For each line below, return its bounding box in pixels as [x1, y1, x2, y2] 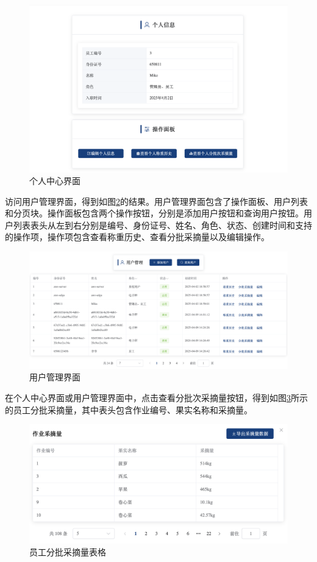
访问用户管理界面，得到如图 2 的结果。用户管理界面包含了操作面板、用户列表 [5, 194, 308, 207]
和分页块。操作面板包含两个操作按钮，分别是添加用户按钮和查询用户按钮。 [5, 207, 304, 219]
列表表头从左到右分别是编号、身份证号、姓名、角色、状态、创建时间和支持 [13, 218, 312, 231]
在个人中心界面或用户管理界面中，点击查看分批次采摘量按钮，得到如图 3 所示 [5, 391, 308, 404]
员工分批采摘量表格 [29, 546, 106, 558]
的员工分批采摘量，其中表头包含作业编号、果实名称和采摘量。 [5, 403, 252, 416]
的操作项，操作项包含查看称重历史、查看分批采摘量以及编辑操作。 [5, 230, 269, 243]
